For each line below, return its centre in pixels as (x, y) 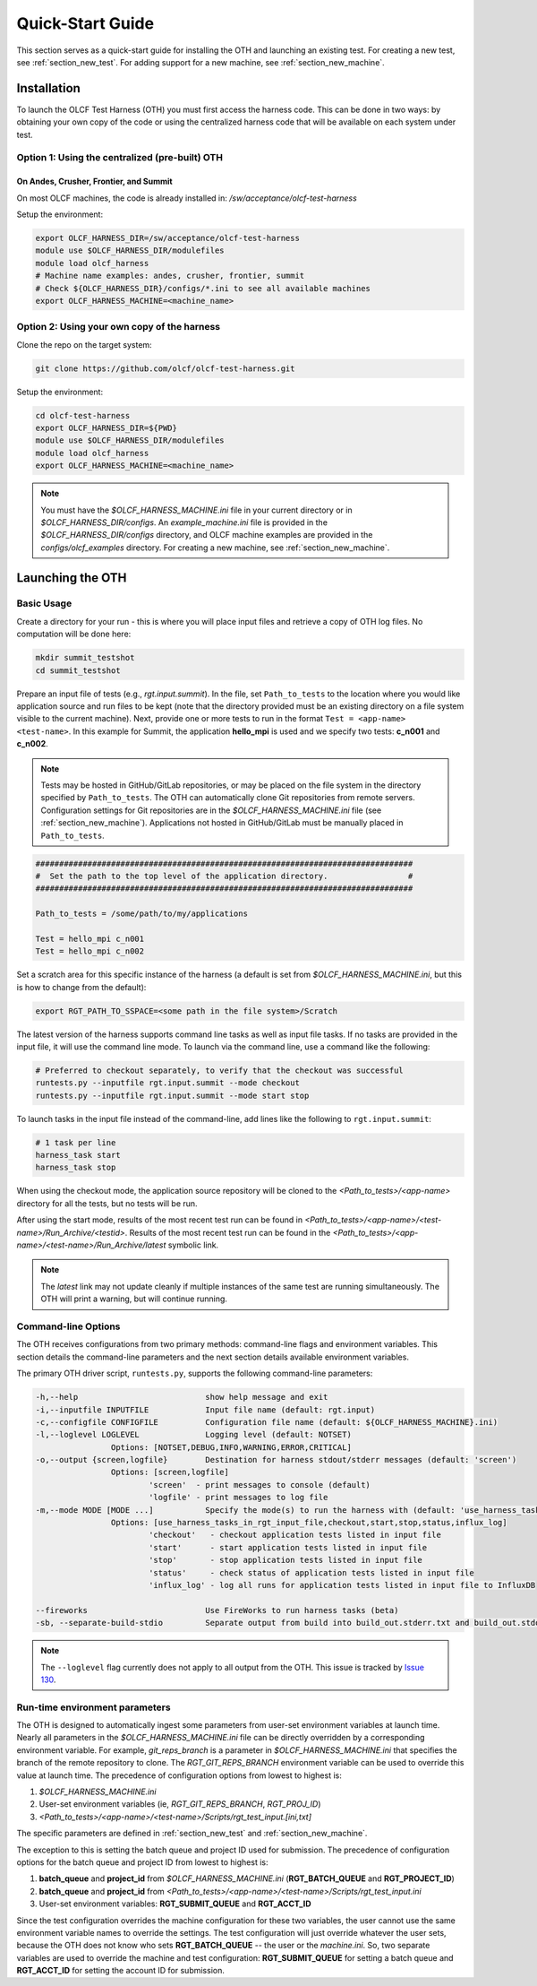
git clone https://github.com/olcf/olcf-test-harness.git (165, 368)
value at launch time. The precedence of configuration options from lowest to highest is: (179, 1775)
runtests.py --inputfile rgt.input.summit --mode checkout (167, 1083)
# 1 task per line (76, 1142)
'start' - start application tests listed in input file (288, 1547)
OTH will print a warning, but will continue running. (134, 1299)
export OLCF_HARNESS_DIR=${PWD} (107, 427)
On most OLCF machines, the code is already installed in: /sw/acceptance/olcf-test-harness (187, 198)
